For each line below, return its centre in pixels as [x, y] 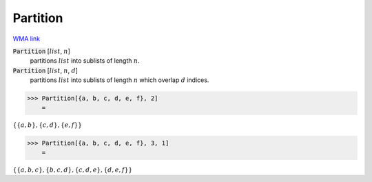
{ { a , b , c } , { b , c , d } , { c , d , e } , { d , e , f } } [73, 170]
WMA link [27, 39]
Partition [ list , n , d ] [45, 70]
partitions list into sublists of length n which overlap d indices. [120, 80]
